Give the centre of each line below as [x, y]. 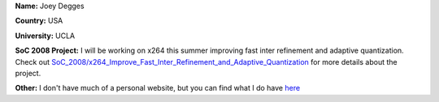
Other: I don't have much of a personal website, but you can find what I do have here [158, 88]
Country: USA [39, 21]
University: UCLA [45, 36]
